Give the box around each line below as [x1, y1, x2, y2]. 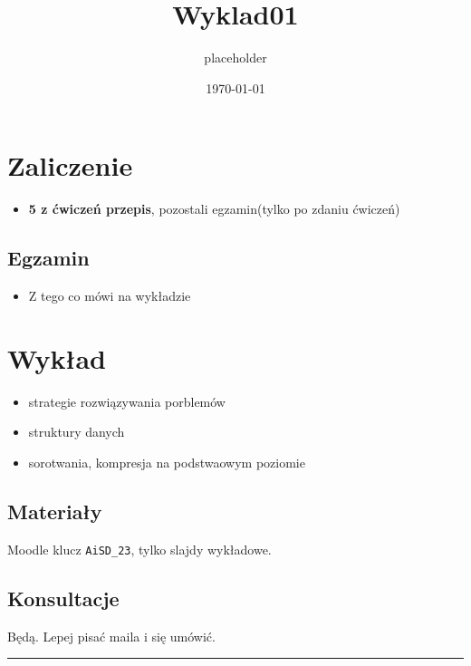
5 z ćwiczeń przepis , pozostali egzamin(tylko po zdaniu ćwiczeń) [28, 199, 400, 218]
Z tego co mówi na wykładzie [28, 286, 191, 305]
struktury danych [28, 422, 125, 441]
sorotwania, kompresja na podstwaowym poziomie [28, 452, 305, 471]
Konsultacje [7, 584, 120, 612]
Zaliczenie [7, 147, 133, 184]
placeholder [204, 48, 267, 67]
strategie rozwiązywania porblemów [28, 391, 226, 410]
